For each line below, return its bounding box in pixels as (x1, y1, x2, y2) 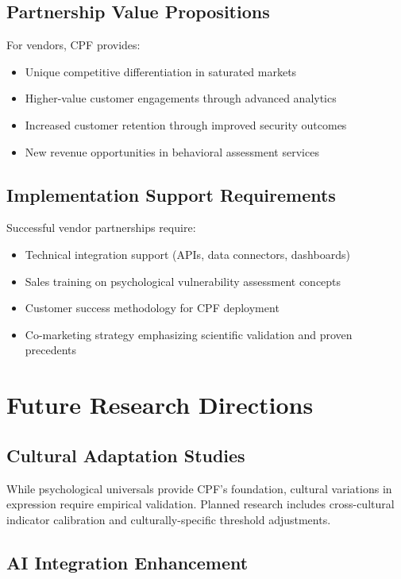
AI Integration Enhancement (6, 550, 249, 574)
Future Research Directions (6, 388, 314, 421)
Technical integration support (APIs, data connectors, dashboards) (25, 245, 350, 262)
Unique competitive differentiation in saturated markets (25, 63, 297, 79)
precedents (25, 342, 77, 358)
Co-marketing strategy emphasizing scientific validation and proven (25, 326, 353, 342)
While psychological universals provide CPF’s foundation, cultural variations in (6, 480, 392, 496)
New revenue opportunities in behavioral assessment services (25, 143, 319, 160)
